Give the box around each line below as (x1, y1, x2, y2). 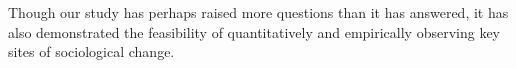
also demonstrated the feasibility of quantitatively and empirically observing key (8, 21, 501, 42)
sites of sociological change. (8, 41, 175, 62)
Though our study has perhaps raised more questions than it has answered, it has (8, 2, 509, 22)
